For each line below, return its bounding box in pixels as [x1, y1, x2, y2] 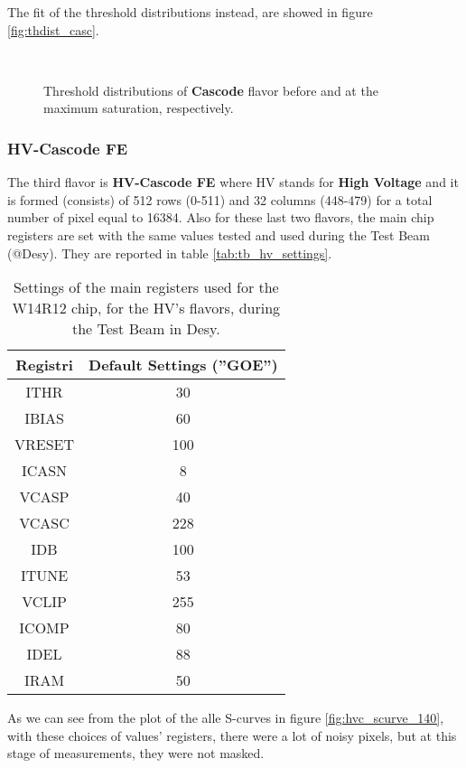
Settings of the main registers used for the [13, 276, 279, 298]
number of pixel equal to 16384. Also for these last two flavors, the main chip [7, 208, 434, 227]
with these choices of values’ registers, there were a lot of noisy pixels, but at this [7, 726, 457, 745]
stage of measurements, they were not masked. [7, 744, 265, 763]
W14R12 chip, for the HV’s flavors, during [12, 297, 281, 319]
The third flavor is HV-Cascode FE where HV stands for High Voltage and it [7, 173, 459, 192]
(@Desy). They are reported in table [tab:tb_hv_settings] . [7, 243, 332, 262]
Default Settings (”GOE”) [89, 354, 278, 376]
